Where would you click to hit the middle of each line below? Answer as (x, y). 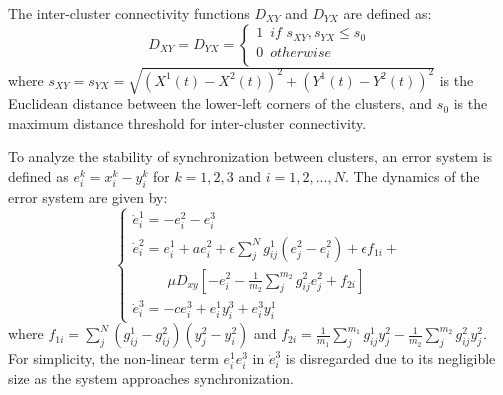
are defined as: (387, 13)
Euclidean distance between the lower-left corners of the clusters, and (220, 103)
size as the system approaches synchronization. (151, 378)
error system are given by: (88, 196)
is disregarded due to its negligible (390, 358)
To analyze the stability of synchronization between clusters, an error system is (250, 156)
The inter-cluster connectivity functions (129, 13)
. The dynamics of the (412, 175)
